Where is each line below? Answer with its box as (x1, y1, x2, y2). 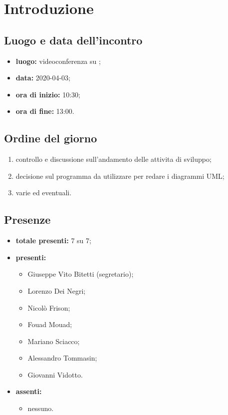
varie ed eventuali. (15, 187, 72, 198)
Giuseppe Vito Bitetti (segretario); (27, 269, 134, 279)
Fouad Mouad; (27, 319, 72, 330)
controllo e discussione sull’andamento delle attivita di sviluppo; (15, 154, 212, 164)
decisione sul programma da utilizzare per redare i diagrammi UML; (15, 170, 225, 181)
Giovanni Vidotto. (27, 369, 83, 380)
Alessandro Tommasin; (27, 353, 97, 363)
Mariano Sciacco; (27, 336, 80, 346)
